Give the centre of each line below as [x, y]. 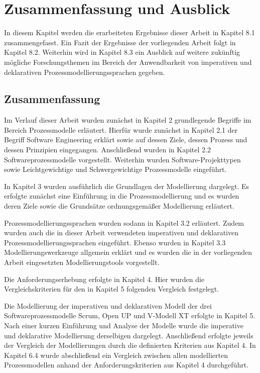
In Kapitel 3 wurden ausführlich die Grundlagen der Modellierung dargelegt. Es [127, 186]
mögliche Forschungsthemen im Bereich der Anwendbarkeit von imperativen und [128, 62]
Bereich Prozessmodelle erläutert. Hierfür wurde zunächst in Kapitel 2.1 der [121, 129]
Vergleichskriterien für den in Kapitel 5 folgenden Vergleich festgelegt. [112, 289]
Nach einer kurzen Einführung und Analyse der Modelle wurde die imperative [124, 325]
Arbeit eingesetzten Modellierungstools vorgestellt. [82, 262]
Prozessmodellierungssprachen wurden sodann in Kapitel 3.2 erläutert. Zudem [124, 222]
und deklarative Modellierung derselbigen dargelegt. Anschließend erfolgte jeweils [129, 335]
